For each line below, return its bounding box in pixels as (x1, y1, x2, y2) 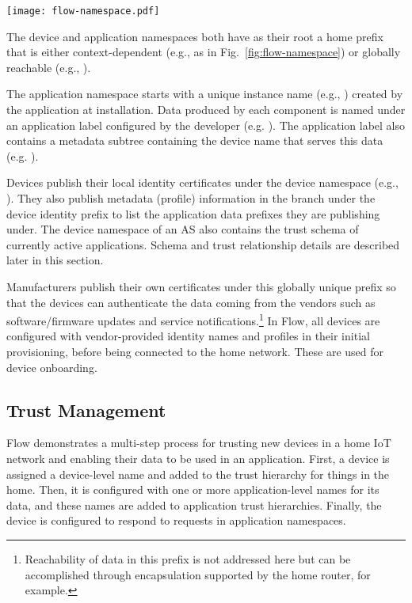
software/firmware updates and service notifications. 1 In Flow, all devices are (6, 310, 380, 328)
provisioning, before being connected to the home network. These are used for (6, 343, 384, 359)
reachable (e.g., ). (6, 59, 91, 75)
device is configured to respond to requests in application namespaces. (6, 512, 346, 529)
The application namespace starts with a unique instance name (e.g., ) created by (6, 85, 403, 102)
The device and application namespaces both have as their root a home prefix (6, 28, 383, 44)
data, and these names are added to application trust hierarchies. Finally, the (6, 496, 382, 513)
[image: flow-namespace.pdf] (6, 6, 160, 17)
